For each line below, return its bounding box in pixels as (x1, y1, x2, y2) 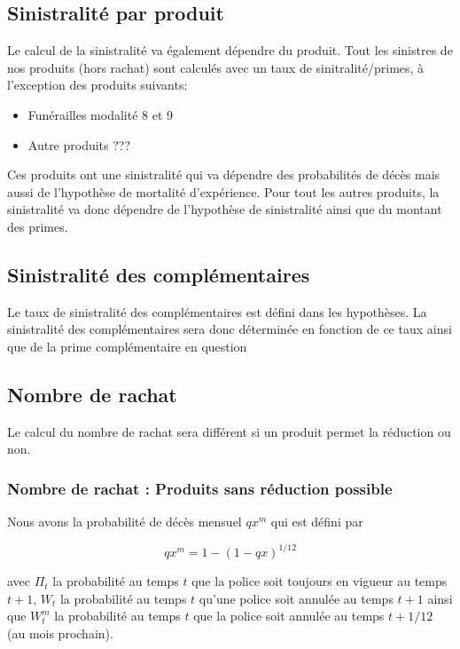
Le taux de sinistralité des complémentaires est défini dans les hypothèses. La (7, 302, 427, 321)
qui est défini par (270, 512, 363, 531)
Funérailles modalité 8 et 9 (27, 105, 174, 123)
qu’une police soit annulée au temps (199, 589, 394, 607)
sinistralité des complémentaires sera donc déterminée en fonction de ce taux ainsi (7, 320, 452, 338)
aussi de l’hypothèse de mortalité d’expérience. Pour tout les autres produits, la (7, 182, 440, 201)
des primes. (7, 217, 68, 235)
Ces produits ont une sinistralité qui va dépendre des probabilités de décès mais (7, 165, 441, 184)
